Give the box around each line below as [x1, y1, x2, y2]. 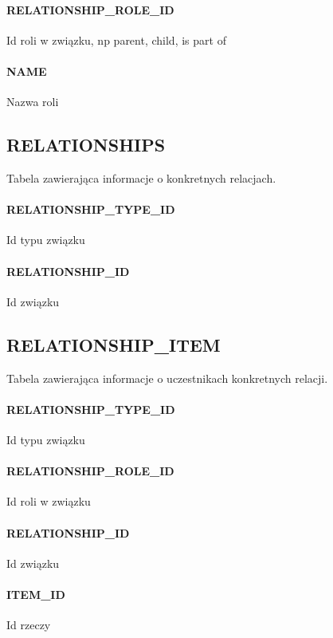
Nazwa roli [6, 93, 59, 110]
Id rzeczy [6, 616, 51, 633]
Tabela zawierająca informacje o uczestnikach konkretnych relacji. [6, 369, 328, 386]
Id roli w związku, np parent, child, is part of [6, 31, 226, 48]
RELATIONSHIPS [6, 132, 166, 157]
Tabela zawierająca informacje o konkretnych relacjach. [6, 169, 276, 186]
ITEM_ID [6, 585, 65, 602]
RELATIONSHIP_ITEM [6, 332, 221, 356]
